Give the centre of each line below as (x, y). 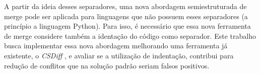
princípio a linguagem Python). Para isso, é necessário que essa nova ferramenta (127, 26)
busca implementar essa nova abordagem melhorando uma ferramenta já (116, 46)
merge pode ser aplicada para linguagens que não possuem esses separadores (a (126, 16)
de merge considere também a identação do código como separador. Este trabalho (130, 35)
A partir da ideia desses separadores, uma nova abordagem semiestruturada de (125, 6)
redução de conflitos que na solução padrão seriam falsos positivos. (107, 65)
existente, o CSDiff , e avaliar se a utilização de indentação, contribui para (119, 55)
